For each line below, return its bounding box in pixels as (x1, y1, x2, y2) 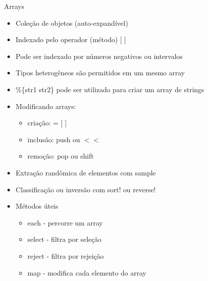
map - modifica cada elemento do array (27, 267, 147, 278)
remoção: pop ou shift (27, 151, 94, 161)
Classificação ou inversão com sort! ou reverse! (15, 184, 156, 194)
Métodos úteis (15, 201, 58, 211)
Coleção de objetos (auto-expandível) (15, 17, 128, 28)
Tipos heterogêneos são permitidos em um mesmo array (15, 67, 185, 78)
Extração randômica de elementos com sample (15, 167, 156, 177)
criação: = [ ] (27, 117, 67, 128)
